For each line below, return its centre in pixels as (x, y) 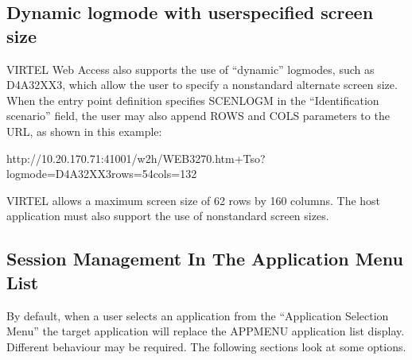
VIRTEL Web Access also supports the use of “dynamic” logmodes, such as (190, 69)
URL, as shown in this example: (84, 131)
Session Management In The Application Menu (205, 259)
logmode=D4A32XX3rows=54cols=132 (102, 174)
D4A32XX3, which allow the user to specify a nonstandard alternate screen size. (202, 85)
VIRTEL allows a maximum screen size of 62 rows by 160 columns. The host (194, 200)
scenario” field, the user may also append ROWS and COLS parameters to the (198, 116)
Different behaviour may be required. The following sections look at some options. (206, 346)
